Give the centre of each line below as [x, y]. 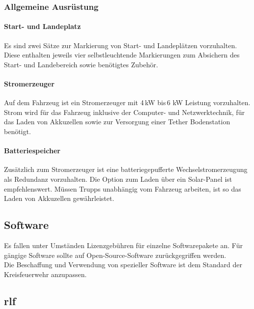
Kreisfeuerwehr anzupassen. [45, 274]
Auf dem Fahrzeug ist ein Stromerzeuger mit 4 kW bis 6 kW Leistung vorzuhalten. [127, 102]
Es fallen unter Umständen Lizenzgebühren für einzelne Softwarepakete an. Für [123, 245]
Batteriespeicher [32, 151]
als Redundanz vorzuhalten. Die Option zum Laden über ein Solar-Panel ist [118, 179]
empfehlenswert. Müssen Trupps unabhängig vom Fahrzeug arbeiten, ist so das [123, 188]
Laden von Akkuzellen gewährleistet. [59, 198]
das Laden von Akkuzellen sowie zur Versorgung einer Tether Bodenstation [117, 122]
